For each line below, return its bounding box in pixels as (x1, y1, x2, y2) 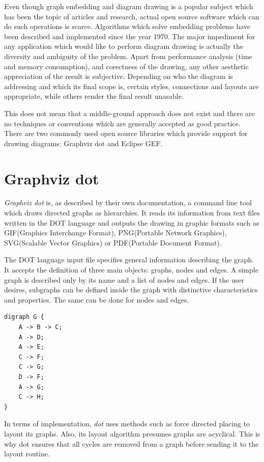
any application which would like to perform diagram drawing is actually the (4, 41, 244, 51)
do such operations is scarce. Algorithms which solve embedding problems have (4, 21, 251, 32)
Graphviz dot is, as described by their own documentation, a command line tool (4, 197, 252, 208)
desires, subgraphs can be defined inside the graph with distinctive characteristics (4, 284, 258, 295)
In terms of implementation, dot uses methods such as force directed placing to (4, 418, 250, 429)
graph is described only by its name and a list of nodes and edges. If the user (4, 274, 244, 285)
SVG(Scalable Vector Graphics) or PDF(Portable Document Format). (4, 237, 222, 248)
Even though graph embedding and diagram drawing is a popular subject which (4, 1, 253, 11)
